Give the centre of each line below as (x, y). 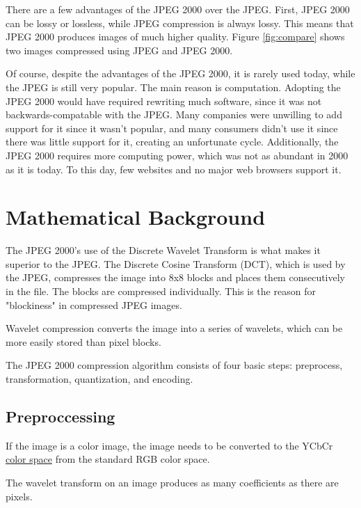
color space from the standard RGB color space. (108, 459)
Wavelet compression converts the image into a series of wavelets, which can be (174, 328)
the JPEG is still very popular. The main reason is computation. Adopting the (173, 87)
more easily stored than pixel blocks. (83, 341)
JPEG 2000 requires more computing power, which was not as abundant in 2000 (177, 155)
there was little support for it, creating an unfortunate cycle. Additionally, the (172, 142)
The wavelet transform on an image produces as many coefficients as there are (172, 482)
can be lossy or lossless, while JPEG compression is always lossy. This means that (180, 23)
